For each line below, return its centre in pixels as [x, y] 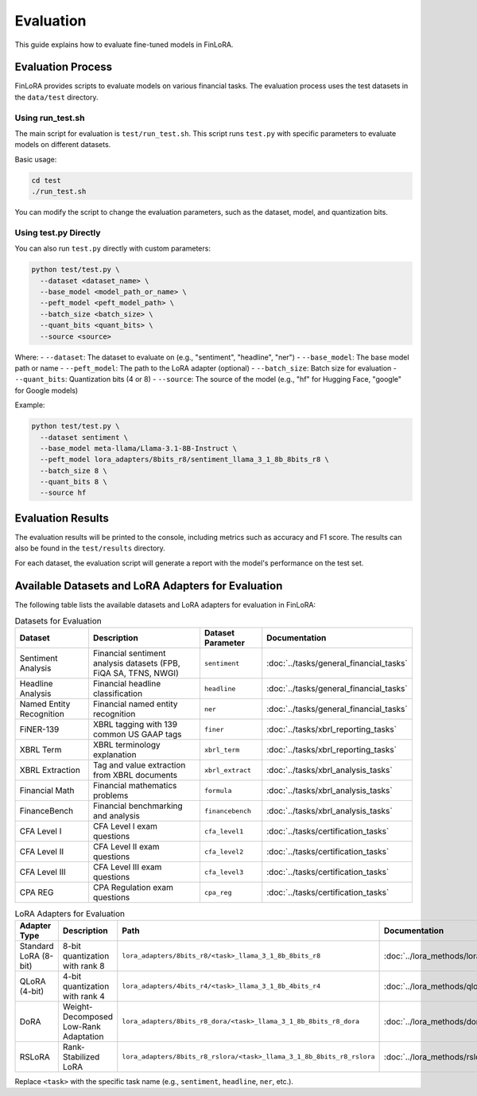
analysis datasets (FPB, [136, 663]
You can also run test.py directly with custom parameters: [112, 249]
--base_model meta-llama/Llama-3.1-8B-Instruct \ [139, 448]
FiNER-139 [39, 729]
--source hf [63, 493]
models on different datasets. [63, 145]
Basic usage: [36, 159]
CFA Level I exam [125, 826]
